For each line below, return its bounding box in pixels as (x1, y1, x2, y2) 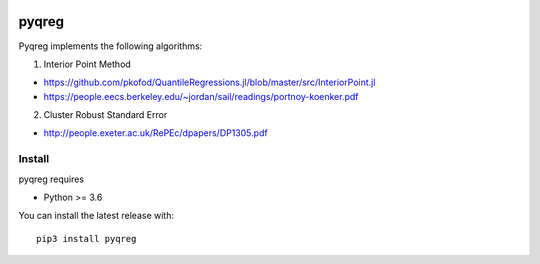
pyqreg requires (18, 173, 85, 185)
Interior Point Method (43, 58, 132, 70)
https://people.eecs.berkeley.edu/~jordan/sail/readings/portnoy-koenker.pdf (43, 90, 359, 102)
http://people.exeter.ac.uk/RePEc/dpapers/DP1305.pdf (43, 127, 269, 139)
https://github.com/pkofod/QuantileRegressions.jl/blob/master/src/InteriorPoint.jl (43, 76, 376, 89)
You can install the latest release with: (18, 210, 175, 222)
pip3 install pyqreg (36, 233, 137, 244)
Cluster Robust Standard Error (43, 109, 168, 121)
